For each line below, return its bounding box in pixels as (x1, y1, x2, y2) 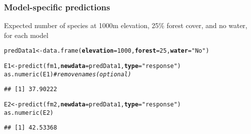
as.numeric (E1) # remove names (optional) (4, 70, 131, 78)
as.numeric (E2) (4, 109, 54, 116)
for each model (4, 30, 48, 40)
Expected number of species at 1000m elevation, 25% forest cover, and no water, (4, 20, 248, 31)
